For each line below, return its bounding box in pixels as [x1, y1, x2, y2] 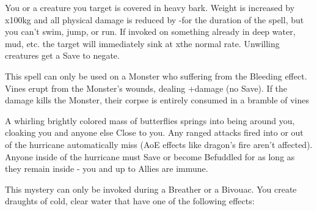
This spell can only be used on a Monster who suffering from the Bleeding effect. [5, 69, 307, 82]
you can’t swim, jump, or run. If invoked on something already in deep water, [5, 25, 296, 38]
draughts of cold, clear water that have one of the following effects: [5, 194, 255, 207]
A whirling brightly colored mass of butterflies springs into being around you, [5, 114, 295, 127]
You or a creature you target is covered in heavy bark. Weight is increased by [5, 1, 295, 13]
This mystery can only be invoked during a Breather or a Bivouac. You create [5, 182, 297, 195]
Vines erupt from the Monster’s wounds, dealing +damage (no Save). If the [5, 81, 288, 94]
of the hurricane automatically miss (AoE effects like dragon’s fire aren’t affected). [5, 138, 313, 150]
